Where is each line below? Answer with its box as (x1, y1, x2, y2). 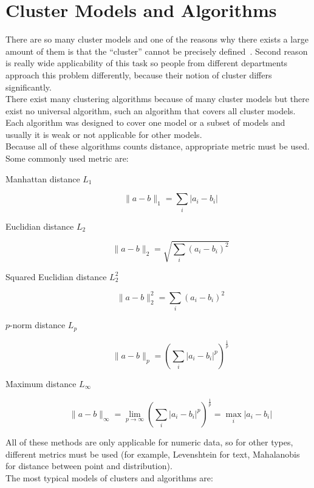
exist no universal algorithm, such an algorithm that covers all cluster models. (5, 104, 296, 117)
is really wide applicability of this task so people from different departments (5, 57, 288, 69)
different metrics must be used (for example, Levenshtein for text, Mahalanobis (5, 447, 300, 460)
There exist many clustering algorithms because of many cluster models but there (5, 92, 309, 105)
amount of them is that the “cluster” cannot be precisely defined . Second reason (5, 44, 308, 57)
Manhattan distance (5, 172, 80, 185)
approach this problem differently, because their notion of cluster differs (5, 68, 272, 81)
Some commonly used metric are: (5, 152, 129, 165)
